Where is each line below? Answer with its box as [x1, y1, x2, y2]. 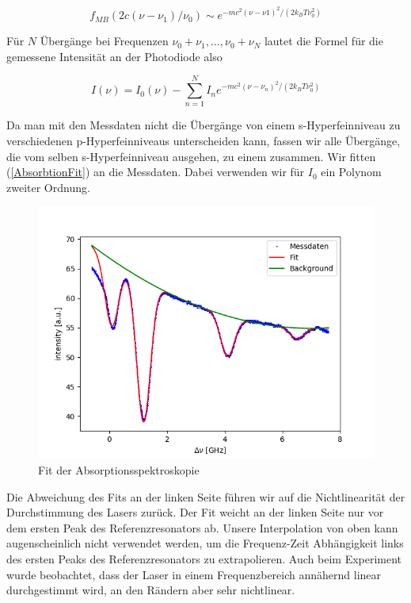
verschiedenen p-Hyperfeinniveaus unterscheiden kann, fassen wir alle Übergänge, [6, 132, 401, 148]
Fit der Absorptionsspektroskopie [38, 461, 200, 478]
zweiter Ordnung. [6, 179, 90, 195]
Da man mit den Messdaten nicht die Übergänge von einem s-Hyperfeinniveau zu [6, 117, 401, 133]
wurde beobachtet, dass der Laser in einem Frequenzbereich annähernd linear [6, 566, 382, 582]
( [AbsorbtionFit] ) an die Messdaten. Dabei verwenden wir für [6, 163, 305, 180]
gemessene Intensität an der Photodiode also [6, 48, 223, 64]
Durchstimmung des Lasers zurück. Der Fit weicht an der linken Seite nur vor [6, 504, 384, 520]
